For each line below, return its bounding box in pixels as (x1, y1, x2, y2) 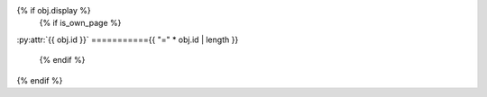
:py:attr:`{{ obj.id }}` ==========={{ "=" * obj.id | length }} (16, 34, 239, 45)
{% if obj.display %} (16, 5, 92, 15)
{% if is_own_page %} (39, 18, 122, 29)
